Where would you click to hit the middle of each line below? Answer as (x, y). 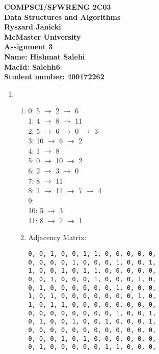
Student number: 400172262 (54, 77)
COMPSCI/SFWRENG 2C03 (58, 7)
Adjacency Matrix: (57, 237)
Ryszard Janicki (33, 27)
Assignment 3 (29, 47)
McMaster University (43, 36)
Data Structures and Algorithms (62, 17)
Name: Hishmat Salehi (45, 56)
